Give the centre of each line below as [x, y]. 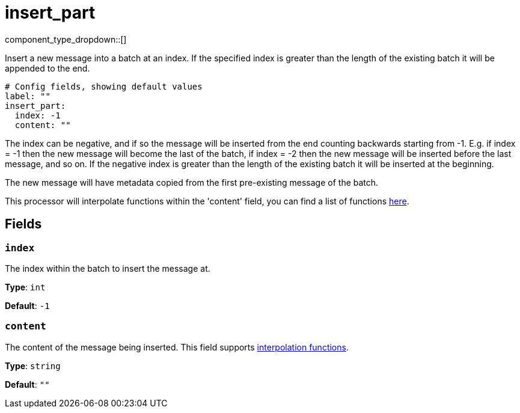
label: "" [28, 96]
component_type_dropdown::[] [66, 39]
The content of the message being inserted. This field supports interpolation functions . [177, 347]
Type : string [33, 366]
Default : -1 [27, 305]
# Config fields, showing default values [104, 86]
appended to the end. [47, 68]
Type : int [25, 287]
